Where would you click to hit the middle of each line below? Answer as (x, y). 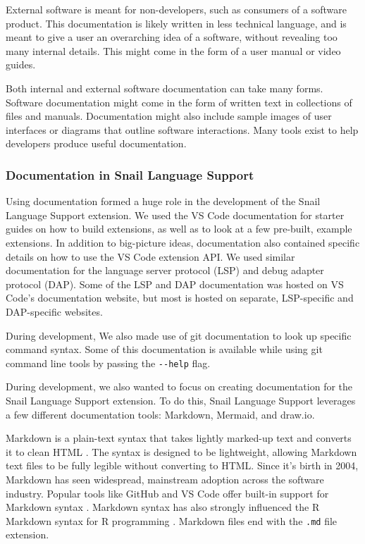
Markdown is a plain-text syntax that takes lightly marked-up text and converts (179, 438)
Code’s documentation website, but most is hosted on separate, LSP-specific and (180, 298)
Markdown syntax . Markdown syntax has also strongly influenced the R (163, 507)
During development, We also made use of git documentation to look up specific (179, 335)
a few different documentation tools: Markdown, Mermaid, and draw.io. (160, 414)
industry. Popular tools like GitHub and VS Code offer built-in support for (167, 493)
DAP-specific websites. (54, 311)
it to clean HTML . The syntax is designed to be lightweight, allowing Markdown (181, 451)
